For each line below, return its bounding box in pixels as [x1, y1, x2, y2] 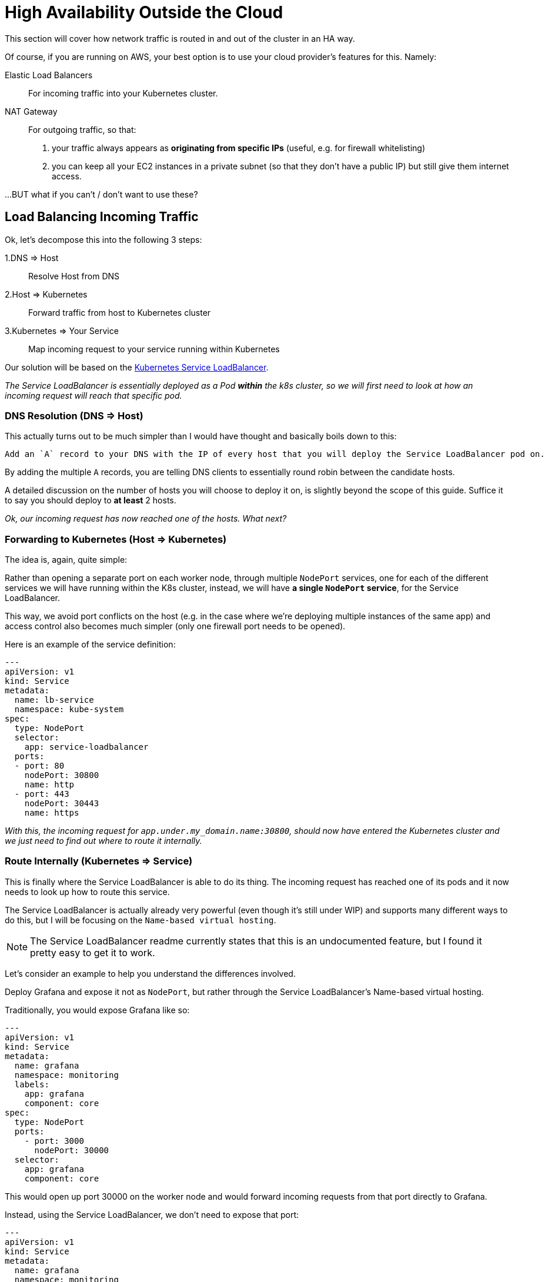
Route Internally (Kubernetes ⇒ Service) [5, 855, 193, 867]
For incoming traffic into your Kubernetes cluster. [28, 88, 218, 98]
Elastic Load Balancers [5, 69, 93, 80]
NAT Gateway [5, 106, 58, 116]
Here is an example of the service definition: [5, 639, 176, 650]
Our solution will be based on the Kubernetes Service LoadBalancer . [5, 362, 269, 372]
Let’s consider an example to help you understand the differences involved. [5, 968, 296, 979]
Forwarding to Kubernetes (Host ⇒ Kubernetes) [5, 533, 227, 545]
